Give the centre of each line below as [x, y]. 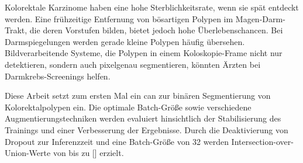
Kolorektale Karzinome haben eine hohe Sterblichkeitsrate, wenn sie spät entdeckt [152, 7]
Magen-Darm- [260, 18]
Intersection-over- [262, 141]
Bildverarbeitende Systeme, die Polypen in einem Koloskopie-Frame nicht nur [144, 53]
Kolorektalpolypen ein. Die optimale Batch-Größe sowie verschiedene [128, 107]
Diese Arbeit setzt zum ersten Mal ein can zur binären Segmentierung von [138, 96]
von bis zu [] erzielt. [88, 153]
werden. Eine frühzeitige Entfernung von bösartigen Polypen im [119, 18]
